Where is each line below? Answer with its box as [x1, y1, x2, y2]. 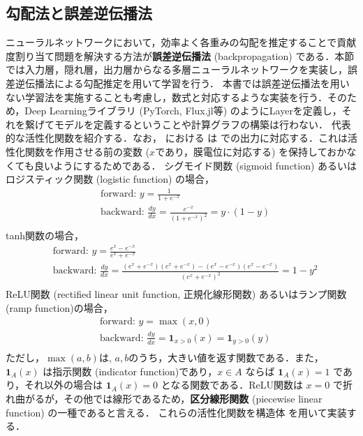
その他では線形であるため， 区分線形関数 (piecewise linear [64, 391, 323, 405]
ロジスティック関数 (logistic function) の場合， [6, 172, 215, 186]
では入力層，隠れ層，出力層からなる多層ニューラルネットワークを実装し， [6, 62, 348, 77]
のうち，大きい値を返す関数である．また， [128, 350, 324, 365]
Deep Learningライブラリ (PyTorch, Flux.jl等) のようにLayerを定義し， [24, 103, 342, 118]
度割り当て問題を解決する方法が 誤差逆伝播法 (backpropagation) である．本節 [6, 48, 355, 63]
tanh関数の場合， [6, 228, 84, 243]
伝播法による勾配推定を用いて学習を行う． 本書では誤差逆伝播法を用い [24, 75, 350, 90]
